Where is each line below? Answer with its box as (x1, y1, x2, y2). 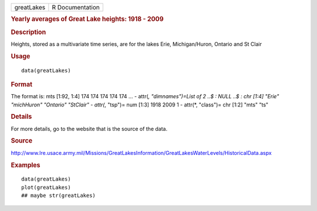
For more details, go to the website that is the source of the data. (11, 125, 167, 132)
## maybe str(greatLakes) (21, 192, 96, 199)
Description (11, 28, 46, 36)
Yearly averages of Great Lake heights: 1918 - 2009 (11, 15, 164, 23)
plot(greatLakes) (21, 184, 71, 191)
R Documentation (52, 4, 100, 11)
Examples (11, 161, 41, 169)
